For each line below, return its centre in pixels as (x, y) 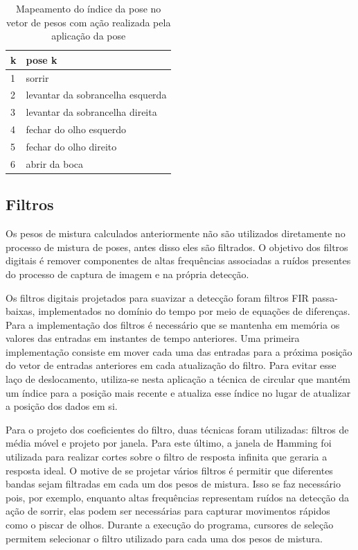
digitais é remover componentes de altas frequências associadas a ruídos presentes (178, 260)
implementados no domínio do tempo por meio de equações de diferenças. (194, 311)
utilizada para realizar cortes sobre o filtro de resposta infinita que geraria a (167, 457)
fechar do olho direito (71, 146)
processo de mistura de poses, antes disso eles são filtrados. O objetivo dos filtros (177, 247)
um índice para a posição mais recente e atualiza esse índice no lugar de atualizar (178, 392)
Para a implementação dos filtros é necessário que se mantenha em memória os (173, 324)
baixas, (20, 311)
